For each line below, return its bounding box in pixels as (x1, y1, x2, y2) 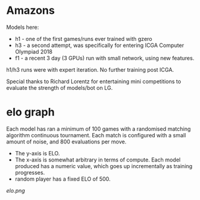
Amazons (6, 4, 55, 17)
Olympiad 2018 (14, 48, 53, 55)
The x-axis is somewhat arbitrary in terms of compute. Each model (14, 156, 181, 163)
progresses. (14, 169, 45, 176)
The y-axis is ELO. (14, 149, 60, 157)
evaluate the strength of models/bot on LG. (6, 84, 113, 91)
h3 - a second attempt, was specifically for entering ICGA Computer (14, 42, 184, 49)
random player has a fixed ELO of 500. (14, 175, 111, 183)
